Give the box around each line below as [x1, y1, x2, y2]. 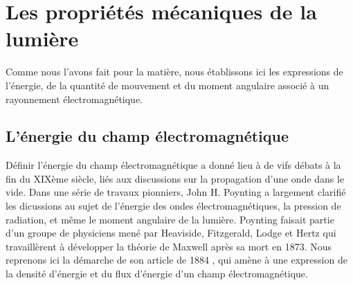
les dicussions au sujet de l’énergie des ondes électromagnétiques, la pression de [6, 199, 341, 213]
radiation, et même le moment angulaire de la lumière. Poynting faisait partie [6, 212, 334, 226]
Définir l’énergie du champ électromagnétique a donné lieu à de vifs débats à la [6, 158, 341, 172]
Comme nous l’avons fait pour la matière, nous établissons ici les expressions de [6, 64, 343, 79]
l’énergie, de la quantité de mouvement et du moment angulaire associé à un [6, 77, 329, 92]
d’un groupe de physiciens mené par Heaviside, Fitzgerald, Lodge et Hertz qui [6, 226, 336, 240]
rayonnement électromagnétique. [6, 91, 143, 106]
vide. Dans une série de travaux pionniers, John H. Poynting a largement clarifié [6, 185, 346, 199]
